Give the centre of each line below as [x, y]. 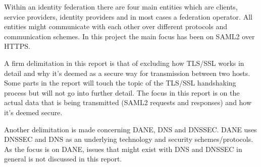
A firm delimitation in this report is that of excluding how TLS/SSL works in [124, 63]
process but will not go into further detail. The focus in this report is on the [122, 92]
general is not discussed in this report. [63, 159]
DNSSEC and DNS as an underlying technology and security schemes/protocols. [129, 139]
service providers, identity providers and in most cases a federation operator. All [128, 16]
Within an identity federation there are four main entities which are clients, [121, 7]
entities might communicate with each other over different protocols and [116, 26]
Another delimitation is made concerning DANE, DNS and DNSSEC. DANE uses [130, 129]
